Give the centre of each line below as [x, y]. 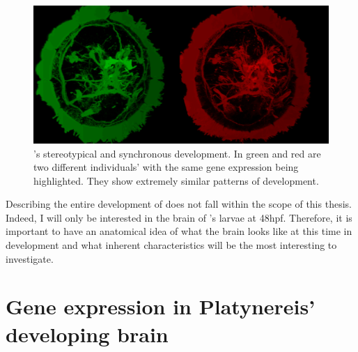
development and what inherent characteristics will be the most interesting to [171, 245]
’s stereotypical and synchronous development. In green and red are [177, 153]
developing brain [87, 334]
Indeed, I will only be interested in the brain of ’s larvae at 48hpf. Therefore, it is [179, 217]
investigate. [30, 258]
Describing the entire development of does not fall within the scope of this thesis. [179, 204]
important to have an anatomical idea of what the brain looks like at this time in [179, 231]
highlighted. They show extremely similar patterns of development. [176, 180]
